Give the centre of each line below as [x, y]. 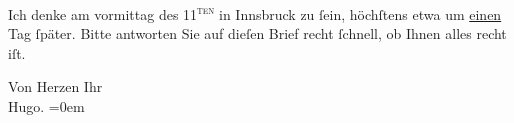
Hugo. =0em [46, 106]
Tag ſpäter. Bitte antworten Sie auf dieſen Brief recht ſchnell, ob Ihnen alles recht [257, 33]
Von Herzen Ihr [55, 86]
